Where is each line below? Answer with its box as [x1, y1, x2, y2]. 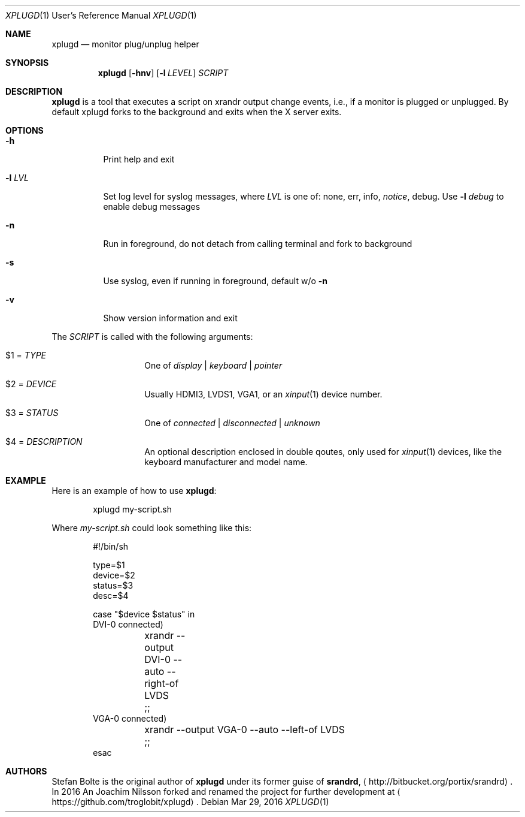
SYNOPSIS [5, 58, 49, 68]
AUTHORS [5, 766, 47, 776]
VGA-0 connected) [93, 713, 167, 723]
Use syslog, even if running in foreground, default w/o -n [103, 276, 328, 286]
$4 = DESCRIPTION [5, 436, 83, 447]
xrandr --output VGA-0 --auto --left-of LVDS [144, 723, 345, 735]
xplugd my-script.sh [93, 504, 172, 514]
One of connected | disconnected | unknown [144, 418, 320, 428]
